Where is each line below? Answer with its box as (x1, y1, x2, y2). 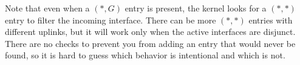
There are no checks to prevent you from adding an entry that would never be (5, 37, 296, 49)
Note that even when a (5, 2, 90, 14)
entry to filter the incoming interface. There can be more (5, 13, 216, 26)
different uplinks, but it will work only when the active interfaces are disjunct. (5, 25, 296, 38)
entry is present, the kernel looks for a (124, 2, 267, 14)
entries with (248, 13, 293, 26)
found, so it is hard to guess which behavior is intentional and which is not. (5, 49, 285, 61)
